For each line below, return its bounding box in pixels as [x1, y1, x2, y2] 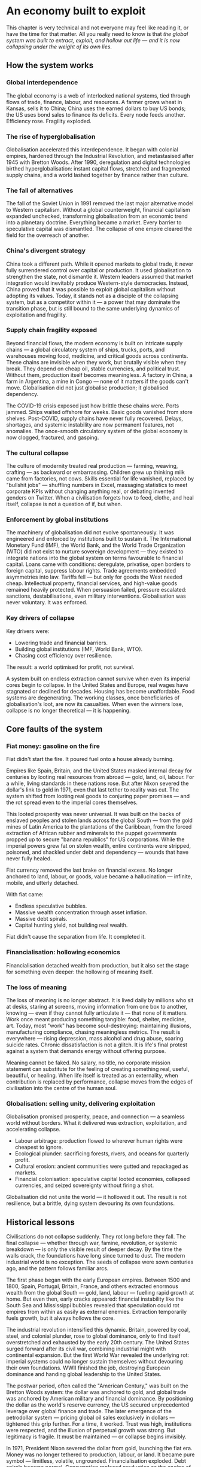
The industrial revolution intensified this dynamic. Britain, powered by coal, [6, 1326, 190, 1334]
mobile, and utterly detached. [6, 879, 79, 887]
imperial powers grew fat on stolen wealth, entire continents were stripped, [6, 842, 191, 850]
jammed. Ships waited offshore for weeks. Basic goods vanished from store [6, 408, 193, 415]
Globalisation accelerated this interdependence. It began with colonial [6, 145, 178, 153]
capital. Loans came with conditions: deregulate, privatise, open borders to [6, 561, 191, 568]
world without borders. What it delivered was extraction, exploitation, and [6, 1119, 187, 1127]
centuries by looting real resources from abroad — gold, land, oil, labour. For [6, 774, 194, 781]
